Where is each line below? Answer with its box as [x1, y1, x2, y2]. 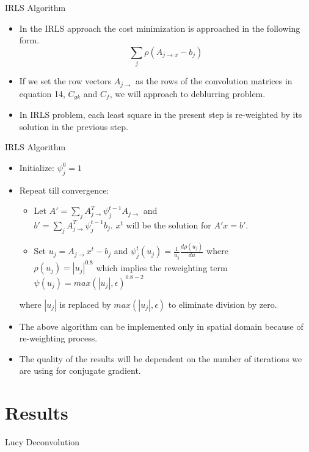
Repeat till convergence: [19, 183, 109, 196]
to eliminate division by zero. [168, 297, 277, 310]
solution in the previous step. [19, 120, 128, 133]
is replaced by [59, 297, 111, 310]
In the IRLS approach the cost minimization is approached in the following [19, 21, 300, 34]
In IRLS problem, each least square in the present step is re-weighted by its [19, 108, 302, 121]
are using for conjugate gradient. [19, 364, 141, 377]
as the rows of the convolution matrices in [136, 75, 293, 87]
